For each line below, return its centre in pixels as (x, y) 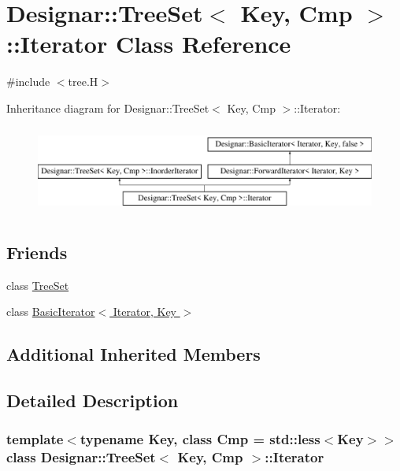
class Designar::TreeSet (81, 457)
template (35, 439)
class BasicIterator (51, 312)
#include (28, 82)
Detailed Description (93, 400)
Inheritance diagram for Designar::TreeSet (108, 108)
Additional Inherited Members (133, 354)
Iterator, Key (145, 312)
